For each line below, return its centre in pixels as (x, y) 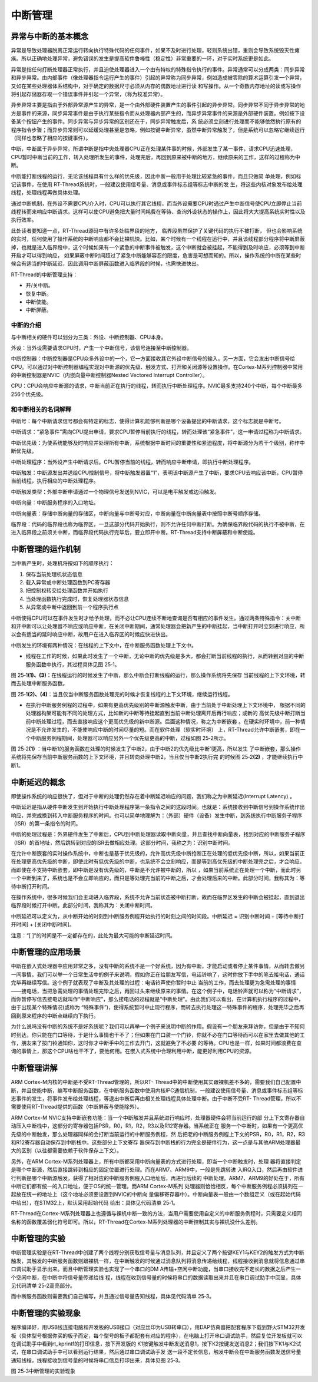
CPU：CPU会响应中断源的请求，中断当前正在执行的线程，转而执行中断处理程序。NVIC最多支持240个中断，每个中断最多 (157, 386)
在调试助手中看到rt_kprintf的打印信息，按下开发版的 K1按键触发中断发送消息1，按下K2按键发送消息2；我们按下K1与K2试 (156, 1344)
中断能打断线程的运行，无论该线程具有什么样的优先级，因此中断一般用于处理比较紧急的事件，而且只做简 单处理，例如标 (156, 176)
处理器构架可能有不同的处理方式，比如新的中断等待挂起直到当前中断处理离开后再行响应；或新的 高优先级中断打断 (163, 713)
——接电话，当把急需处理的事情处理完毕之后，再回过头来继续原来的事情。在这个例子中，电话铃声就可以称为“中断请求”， (158, 991)
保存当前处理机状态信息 (54, 574)
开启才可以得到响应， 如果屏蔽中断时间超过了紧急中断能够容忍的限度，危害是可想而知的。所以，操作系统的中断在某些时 (156, 256)
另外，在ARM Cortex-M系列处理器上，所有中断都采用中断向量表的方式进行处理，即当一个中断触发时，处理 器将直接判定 (156, 1161)
